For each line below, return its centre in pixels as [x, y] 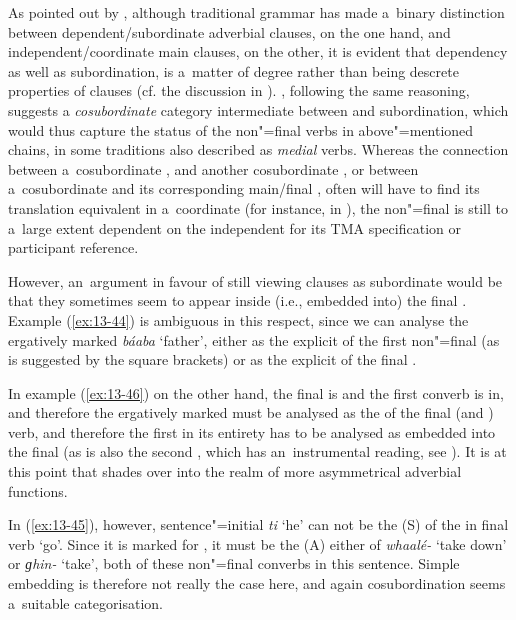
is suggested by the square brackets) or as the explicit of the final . [212, 359]
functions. [38, 490]
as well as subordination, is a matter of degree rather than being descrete [233, 70]
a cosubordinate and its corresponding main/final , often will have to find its [244, 188]
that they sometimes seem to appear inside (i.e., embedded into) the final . [237, 300]
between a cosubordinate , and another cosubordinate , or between [213, 168]
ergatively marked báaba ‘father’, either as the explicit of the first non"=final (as [254, 339]
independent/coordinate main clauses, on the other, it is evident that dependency [258, 51]
